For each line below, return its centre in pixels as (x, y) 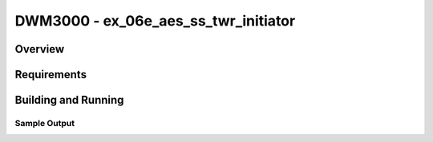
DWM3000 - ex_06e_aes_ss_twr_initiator (155, 21)
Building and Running (69, 100)
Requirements (51, 75)
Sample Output (45, 123)
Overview (40, 49)
